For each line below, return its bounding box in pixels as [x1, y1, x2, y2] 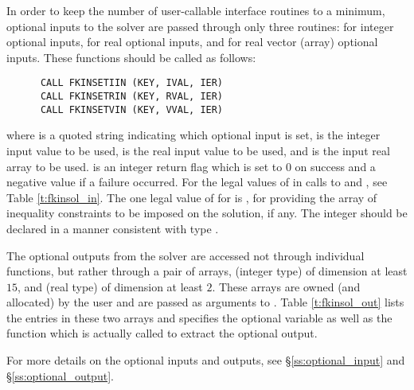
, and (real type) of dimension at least [18, 278, 203, 294]
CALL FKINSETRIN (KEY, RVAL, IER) [40, 91, 224, 103]
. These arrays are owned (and [212, 278, 361, 294]
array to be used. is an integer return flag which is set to [6, 158, 283, 174]
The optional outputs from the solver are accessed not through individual [6, 247, 365, 263]
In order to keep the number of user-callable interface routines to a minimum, [6, 2, 385, 18]
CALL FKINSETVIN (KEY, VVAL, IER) [40, 103, 224, 115]
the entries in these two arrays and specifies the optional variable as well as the [6, 309, 393, 326]
